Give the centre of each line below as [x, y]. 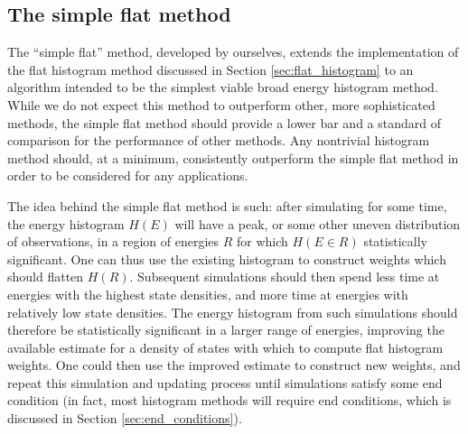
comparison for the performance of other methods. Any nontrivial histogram [219, 140]
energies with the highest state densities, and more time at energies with [208, 294]
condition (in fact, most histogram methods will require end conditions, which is [229, 400]
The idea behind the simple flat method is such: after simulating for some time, [227, 205]
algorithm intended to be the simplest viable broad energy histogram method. [223, 87]
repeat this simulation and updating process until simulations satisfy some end [225, 382]
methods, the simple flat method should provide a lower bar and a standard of [224, 122]
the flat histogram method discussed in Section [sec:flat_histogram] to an [211, 69]
